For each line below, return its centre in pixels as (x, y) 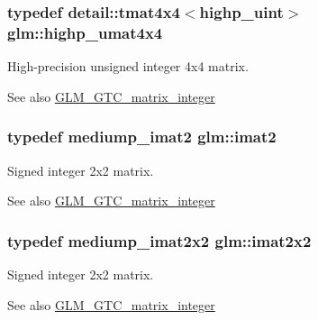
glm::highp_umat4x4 (85, 32)
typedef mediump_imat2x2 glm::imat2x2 (159, 240)
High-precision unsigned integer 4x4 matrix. (128, 66)
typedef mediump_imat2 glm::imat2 (142, 137)
